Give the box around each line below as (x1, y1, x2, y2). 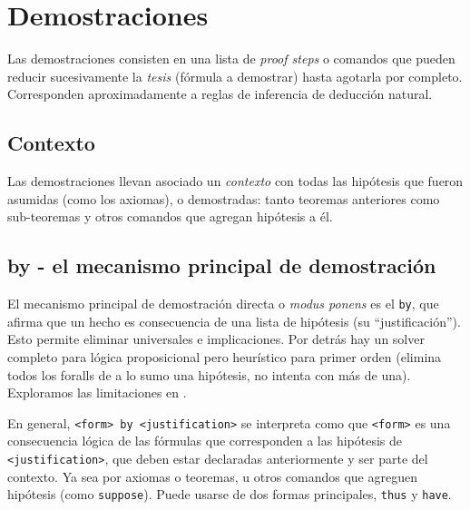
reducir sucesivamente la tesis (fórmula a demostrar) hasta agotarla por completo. (7, 66, 463, 85)
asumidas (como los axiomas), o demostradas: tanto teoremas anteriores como (7, 189, 440, 208)
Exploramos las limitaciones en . (7, 383, 187, 402)
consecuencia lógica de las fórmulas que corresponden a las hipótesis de (7, 431, 403, 450)
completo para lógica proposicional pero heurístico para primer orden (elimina (7, 347, 442, 366)
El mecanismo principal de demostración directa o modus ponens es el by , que (7, 294, 439, 313)
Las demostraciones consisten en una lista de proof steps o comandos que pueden (7, 49, 455, 68)
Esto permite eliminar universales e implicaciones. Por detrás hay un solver (7, 329, 425, 348)
